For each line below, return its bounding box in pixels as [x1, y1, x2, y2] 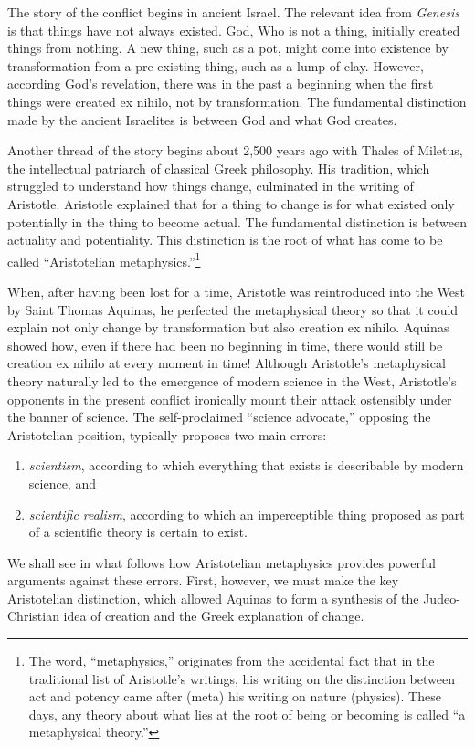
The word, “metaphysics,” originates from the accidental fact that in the [28, 651, 435, 670]
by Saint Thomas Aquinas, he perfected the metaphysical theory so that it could [7, 300, 459, 319]
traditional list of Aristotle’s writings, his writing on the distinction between [28, 668, 455, 688]
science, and [28, 473, 96, 492]
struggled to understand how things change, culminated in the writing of [7, 176, 414, 195]
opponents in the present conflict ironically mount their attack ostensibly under [7, 389, 452, 408]
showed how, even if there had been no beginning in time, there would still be [7, 335, 443, 354]
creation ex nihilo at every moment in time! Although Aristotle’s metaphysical [7, 353, 446, 373]
